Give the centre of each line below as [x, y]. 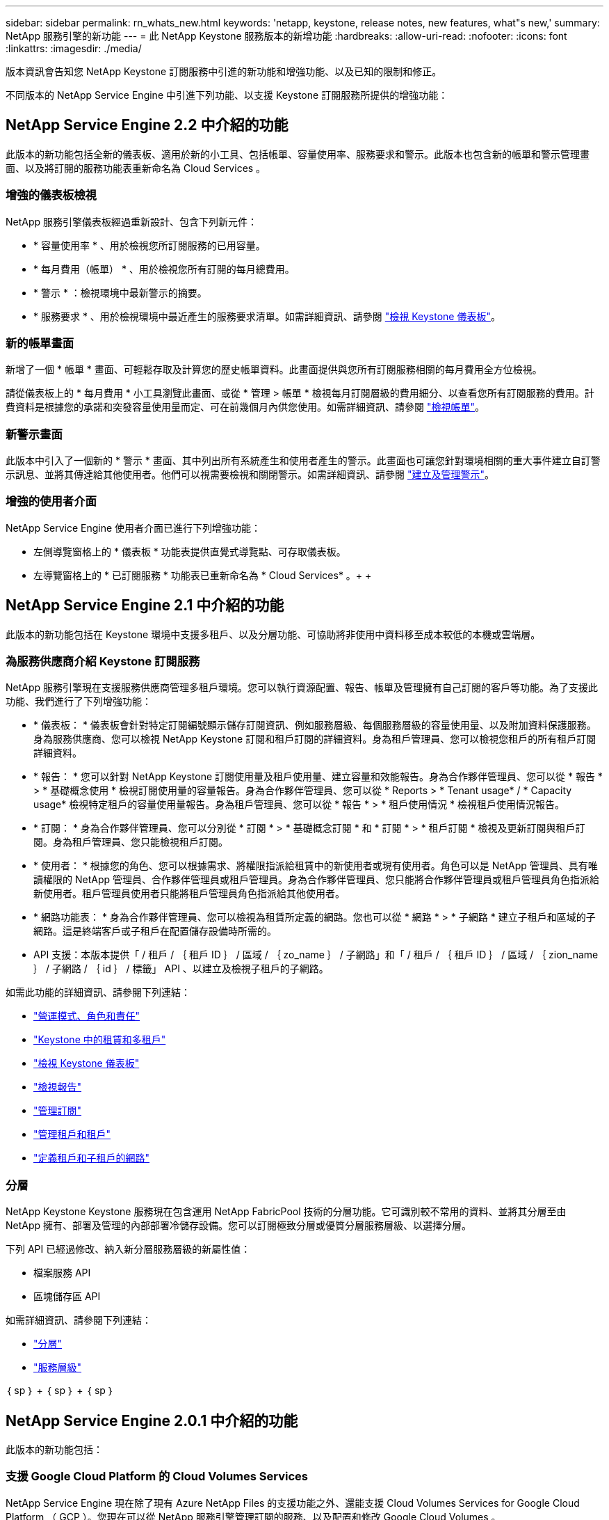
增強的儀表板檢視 [51, 195]
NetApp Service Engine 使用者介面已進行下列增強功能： [133, 528]
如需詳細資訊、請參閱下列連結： [79, 1320]
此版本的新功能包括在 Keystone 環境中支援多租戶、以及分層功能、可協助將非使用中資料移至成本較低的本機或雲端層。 [273, 634]
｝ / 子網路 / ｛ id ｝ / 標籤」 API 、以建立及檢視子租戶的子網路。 [181, 969]
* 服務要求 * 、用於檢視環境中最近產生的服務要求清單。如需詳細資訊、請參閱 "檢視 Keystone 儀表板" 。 [267, 316]
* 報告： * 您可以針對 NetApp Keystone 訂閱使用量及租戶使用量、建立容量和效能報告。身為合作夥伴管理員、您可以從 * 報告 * [318, 777]
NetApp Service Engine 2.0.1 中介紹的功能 [152, 1420]
